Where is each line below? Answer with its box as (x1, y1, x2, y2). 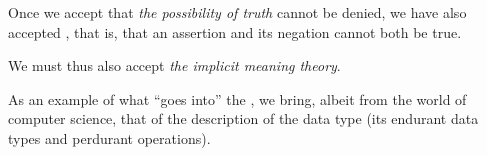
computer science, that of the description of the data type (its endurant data (8, 108, 479, 129)
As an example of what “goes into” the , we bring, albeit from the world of (8, 88, 467, 109)
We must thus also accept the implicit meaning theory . (8, 55, 341, 76)
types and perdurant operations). (8, 127, 211, 148)
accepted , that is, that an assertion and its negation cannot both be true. (8, 21, 462, 42)
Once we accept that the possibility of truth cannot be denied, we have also (8, 2, 467, 22)
